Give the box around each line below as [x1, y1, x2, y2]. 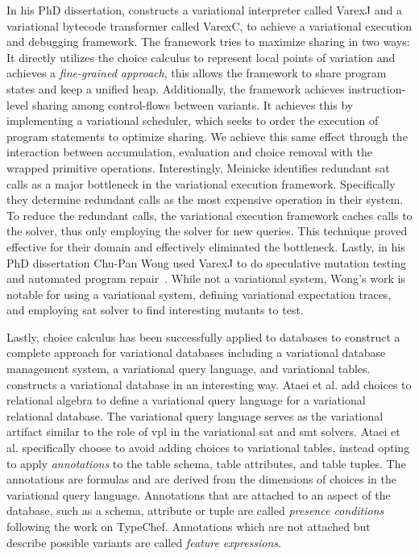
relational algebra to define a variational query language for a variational [6, 392, 366, 409]
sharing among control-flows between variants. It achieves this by [31, 96, 354, 113]
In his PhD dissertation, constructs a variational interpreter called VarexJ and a [6, 2, 402, 18]
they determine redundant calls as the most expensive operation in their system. [6, 191, 404, 208]
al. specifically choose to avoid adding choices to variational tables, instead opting [6, 439, 410, 456]
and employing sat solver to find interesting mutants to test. [6, 301, 304, 318]
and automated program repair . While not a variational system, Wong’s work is [6, 270, 405, 287]
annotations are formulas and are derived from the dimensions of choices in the [6, 471, 396, 488]
